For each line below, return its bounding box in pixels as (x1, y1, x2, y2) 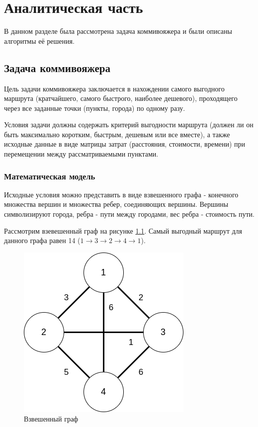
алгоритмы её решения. (4, 35, 75, 46)
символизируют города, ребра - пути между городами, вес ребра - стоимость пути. (4, 209, 255, 219)
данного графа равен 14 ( (4, 235, 81, 246)
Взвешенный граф (24, 414, 79, 424)
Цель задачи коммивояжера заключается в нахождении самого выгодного (4, 83, 225, 93)
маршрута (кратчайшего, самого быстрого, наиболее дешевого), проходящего (4, 93, 238, 103)
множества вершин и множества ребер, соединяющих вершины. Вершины (4, 199, 229, 209)
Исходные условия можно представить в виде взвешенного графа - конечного (4, 189, 239, 199)
